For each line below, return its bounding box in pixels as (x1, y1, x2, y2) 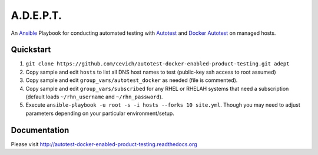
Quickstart (11, 45, 51, 55)
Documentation (11, 125, 69, 135)
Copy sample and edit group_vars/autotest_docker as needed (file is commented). (25, 77, 238, 84)
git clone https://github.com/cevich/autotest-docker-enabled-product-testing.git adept (25, 61, 290, 67)
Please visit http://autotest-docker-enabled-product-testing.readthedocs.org (11, 140, 197, 147)
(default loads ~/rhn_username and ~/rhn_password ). (25, 93, 163, 100)
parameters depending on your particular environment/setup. (25, 110, 175, 117)
